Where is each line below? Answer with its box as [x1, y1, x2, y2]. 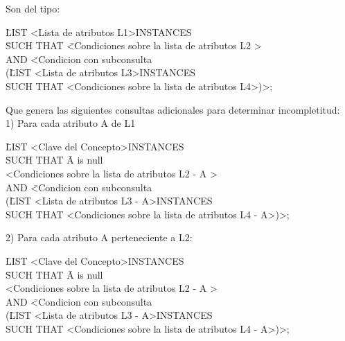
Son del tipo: [6, 1, 60, 15]
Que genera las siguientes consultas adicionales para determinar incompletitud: [6, 102, 340, 116]
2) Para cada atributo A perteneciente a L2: [6, 230, 193, 245]
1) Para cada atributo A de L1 [6, 116, 136, 130]
